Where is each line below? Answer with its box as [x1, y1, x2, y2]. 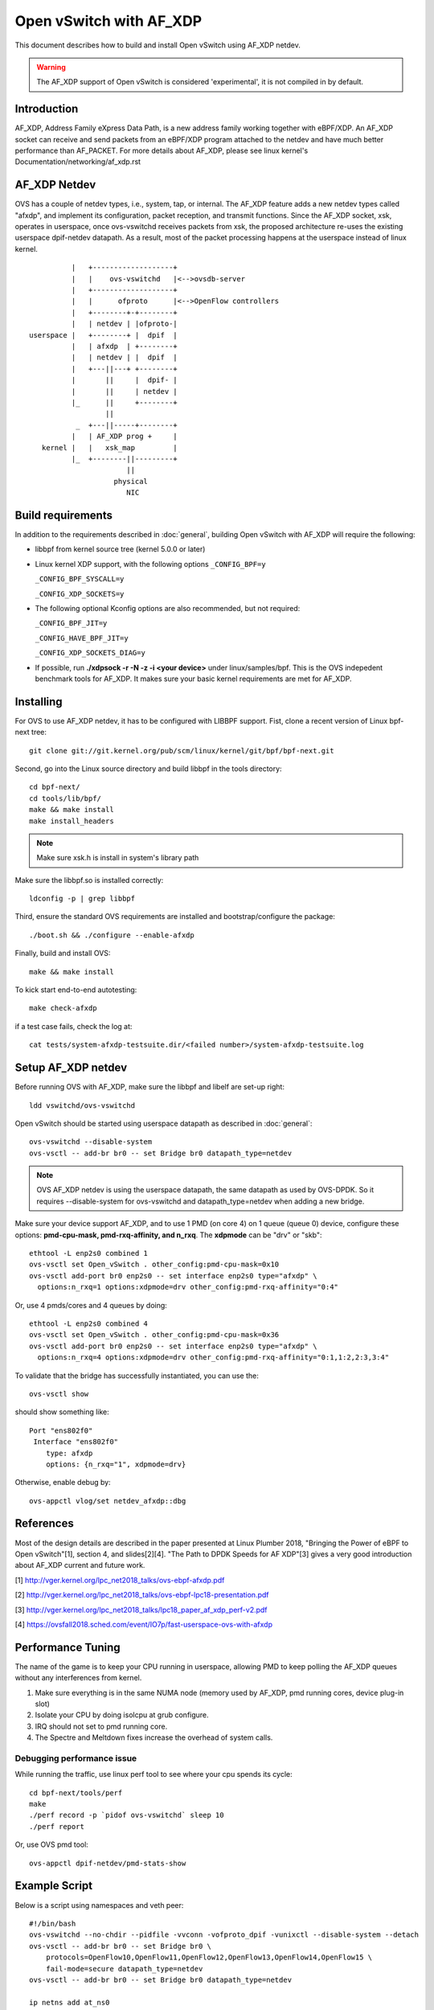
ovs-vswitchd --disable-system [29, 1138, 153, 1147]
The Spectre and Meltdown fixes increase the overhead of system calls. [35, 1733, 273, 1742]
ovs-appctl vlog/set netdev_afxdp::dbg [29, 1496, 186, 1505]
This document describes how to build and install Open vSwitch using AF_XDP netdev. [14, 40, 301, 50]
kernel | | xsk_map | [41, 443, 178, 452]
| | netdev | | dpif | [71, 353, 178, 362]
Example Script [14, 1879, 93, 1893]
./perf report [29, 1822, 84, 1831]
